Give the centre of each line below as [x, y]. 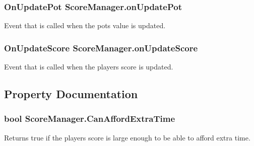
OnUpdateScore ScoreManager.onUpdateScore [101, 48]
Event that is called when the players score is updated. [89, 67]
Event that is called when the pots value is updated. [85, 25]
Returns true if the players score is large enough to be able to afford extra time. [127, 137]
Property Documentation [71, 94]
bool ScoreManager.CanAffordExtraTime [90, 119]
